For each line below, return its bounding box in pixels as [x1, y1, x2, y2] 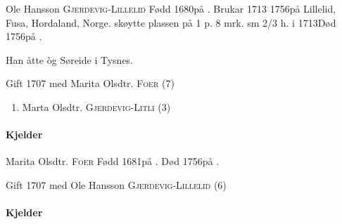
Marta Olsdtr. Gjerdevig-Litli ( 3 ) [22, 99, 171, 114]
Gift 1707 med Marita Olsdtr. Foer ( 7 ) [6, 76, 175, 91]
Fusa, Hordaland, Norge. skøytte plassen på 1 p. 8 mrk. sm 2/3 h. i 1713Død [6, 15, 336, 29]
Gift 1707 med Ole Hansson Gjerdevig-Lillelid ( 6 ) [6, 177, 227, 192]
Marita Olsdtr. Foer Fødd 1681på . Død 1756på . [6, 154, 220, 169]
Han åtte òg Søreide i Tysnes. [6, 52, 134, 67]
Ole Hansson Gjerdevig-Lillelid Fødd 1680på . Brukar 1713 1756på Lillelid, [6, 1, 336, 15]
